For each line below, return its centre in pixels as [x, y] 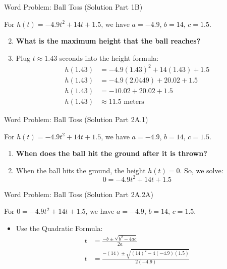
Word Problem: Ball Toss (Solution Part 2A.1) [76, 119]
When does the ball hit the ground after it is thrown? [111, 153]
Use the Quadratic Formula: [59, 228]
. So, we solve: [202, 170]
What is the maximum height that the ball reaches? [108, 41]
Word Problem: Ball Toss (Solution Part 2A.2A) [79, 194]
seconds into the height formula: [109, 57]
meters [134, 102]
